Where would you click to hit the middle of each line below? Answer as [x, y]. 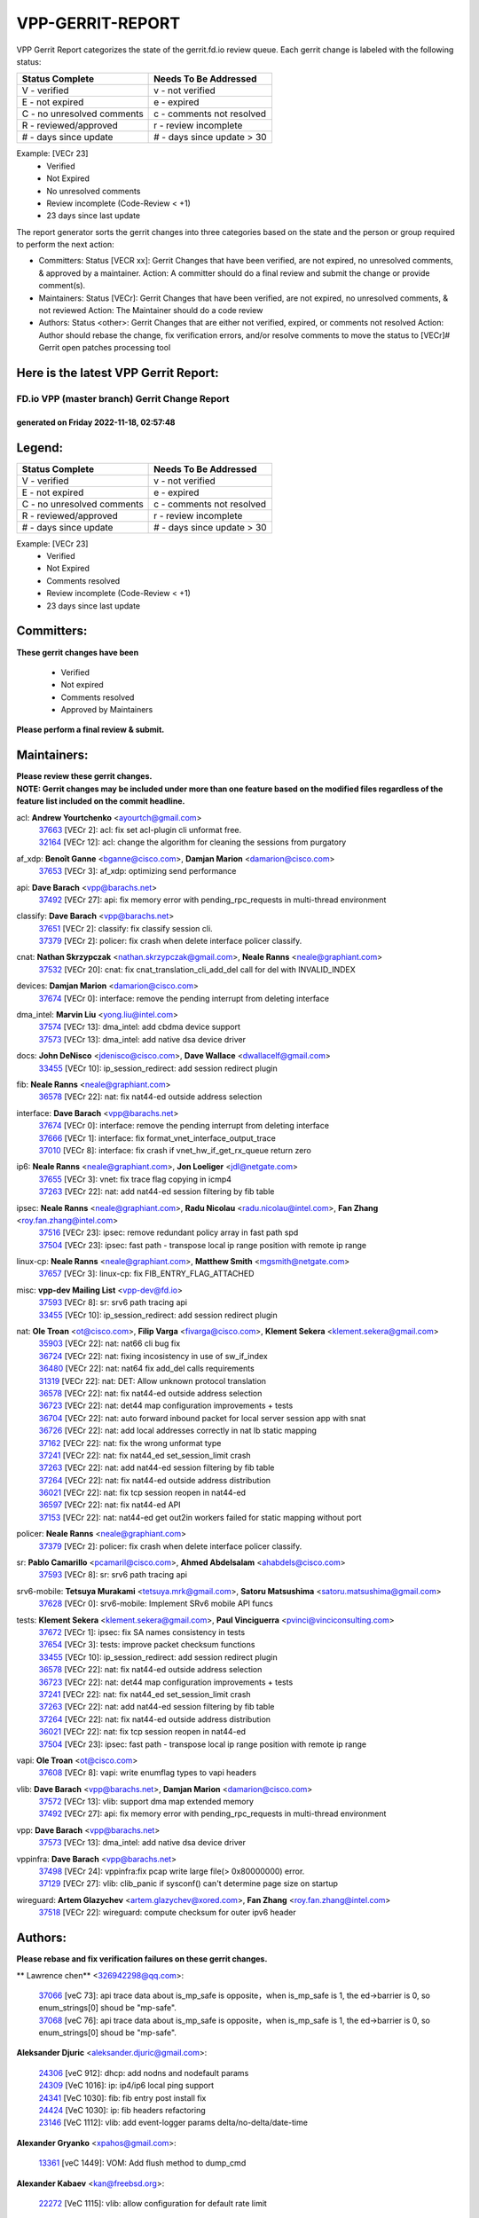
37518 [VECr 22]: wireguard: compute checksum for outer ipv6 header [167, 1913]
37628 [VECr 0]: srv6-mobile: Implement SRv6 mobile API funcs [156, 1604]
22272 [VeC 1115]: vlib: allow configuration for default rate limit [153, 2203]
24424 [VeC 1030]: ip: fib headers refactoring [122, 2111]
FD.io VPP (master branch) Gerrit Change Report [123, 398]
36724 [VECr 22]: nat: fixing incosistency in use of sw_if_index [153, 1356]
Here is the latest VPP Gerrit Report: [118, 373]
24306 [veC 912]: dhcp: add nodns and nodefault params [144, 2072]
